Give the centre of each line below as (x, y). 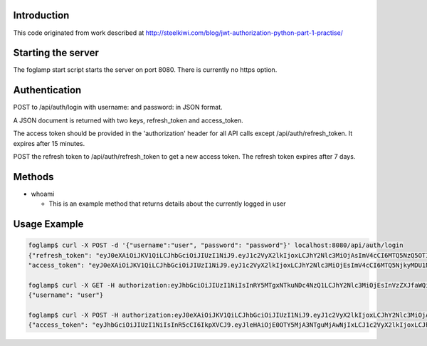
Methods (33, 177)
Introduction (41, 15)
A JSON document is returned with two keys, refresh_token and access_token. (128, 120)
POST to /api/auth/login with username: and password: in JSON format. (118, 108)
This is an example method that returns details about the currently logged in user (167, 204)
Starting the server (56, 53)
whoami (43, 194)
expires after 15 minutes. (49, 143)
